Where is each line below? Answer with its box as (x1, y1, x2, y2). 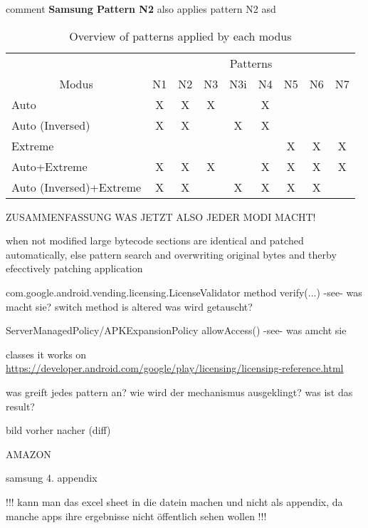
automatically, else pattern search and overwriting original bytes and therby (6, 247, 337, 262)
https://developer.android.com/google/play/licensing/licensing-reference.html (6, 361, 344, 376)
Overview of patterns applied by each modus (69, 27, 292, 44)
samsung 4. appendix (6, 470, 98, 485)
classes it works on (6, 346, 87, 361)
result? (6, 398, 35, 413)
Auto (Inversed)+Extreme (11, 178, 142, 195)
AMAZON (6, 446, 51, 461)
